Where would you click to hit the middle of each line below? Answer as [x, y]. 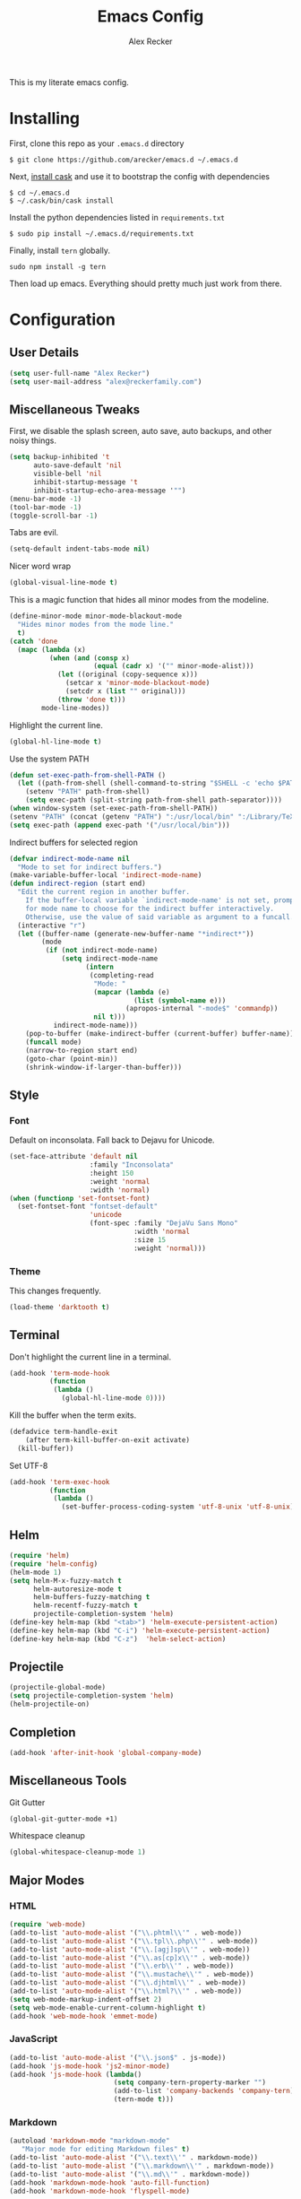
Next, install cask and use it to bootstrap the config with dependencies [140, 176]
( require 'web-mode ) [48, 1925]
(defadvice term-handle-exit [64, 1432]
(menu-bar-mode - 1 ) [46, 499]
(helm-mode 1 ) [36, 1572]
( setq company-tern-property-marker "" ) [190, 2082]
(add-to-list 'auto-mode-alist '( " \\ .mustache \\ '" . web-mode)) [132, 1975]
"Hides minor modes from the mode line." [96, 625]
